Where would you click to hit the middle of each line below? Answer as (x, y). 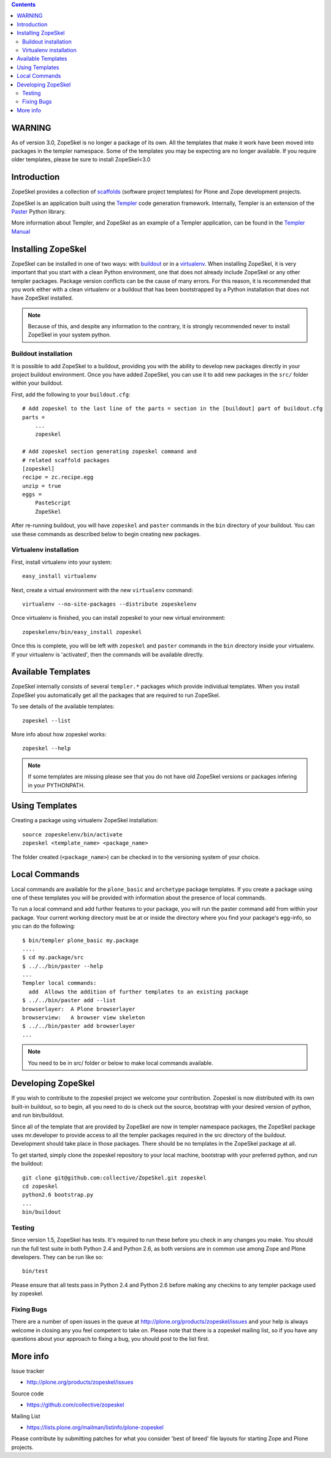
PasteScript (53, 503)
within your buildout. (37, 383)
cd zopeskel (40, 1186)
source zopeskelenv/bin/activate (72, 834)
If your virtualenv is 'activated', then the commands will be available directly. (108, 654)
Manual (21, 231)
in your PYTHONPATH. (56, 785)
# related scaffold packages (66, 460)
